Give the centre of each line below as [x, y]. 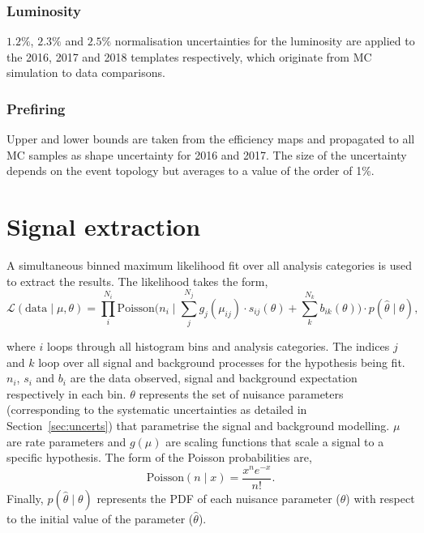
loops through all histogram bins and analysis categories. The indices [218, 346]
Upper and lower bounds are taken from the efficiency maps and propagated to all [211, 139]
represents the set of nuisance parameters [241, 393]
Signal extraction [104, 226]
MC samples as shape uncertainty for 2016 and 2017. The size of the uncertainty [207, 154]
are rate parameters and [66, 441]
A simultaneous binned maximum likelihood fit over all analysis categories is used [209, 265]
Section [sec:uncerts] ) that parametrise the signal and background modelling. [198, 426]
